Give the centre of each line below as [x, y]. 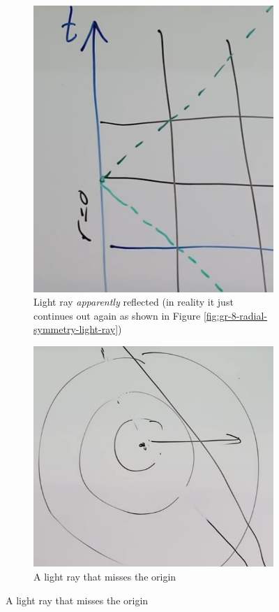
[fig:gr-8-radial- [235, 315]
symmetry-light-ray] [76, 329]
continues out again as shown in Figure [117, 315]
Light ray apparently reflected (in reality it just [134, 302]
